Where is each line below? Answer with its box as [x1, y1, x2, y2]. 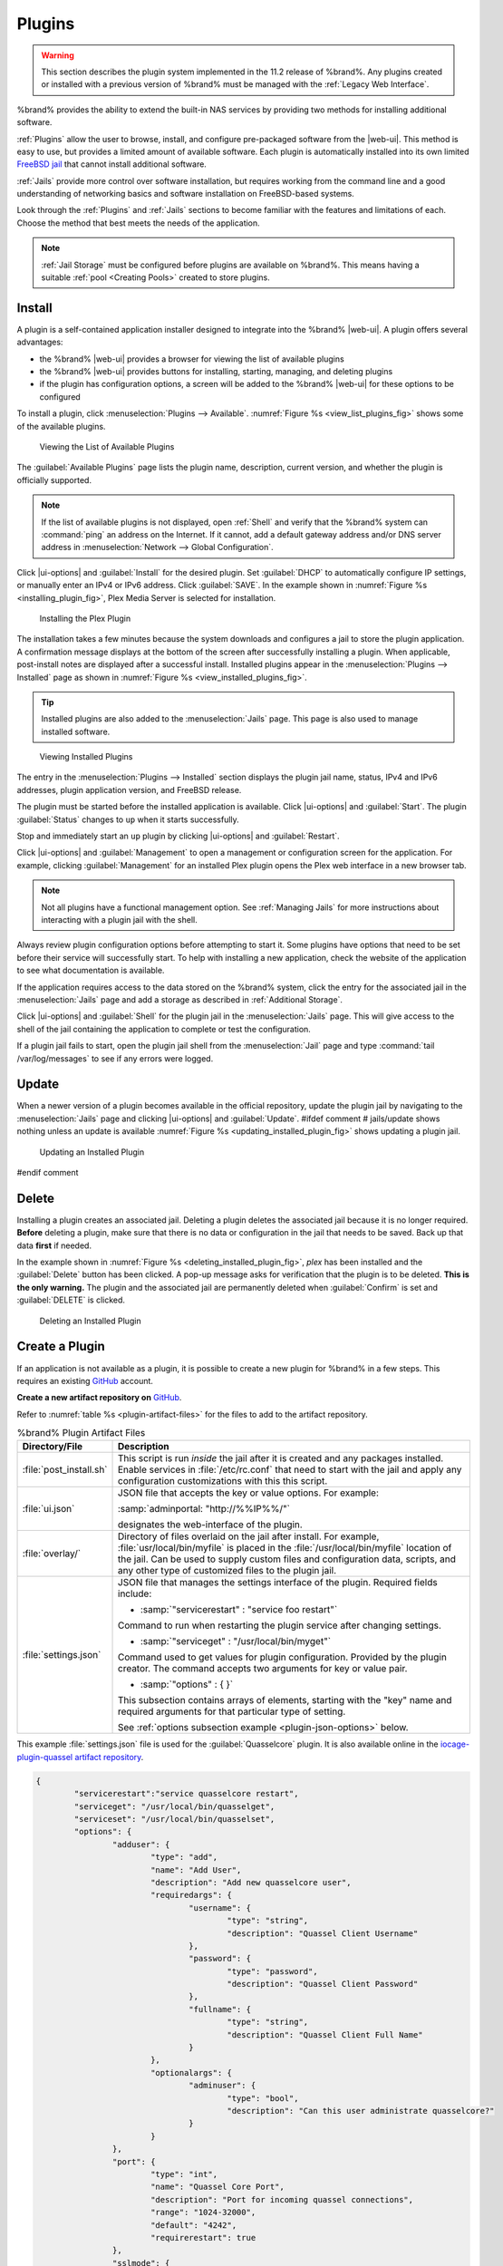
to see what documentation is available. [16, 965, 165, 976]
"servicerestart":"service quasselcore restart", [73, 1788, 299, 1799]
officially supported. [16, 474, 92, 485]
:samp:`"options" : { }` [140, 1678, 234, 1690]
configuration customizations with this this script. [118, 1475, 328, 1487]
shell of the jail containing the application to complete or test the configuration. [16, 1023, 312, 1034]
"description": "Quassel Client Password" [227, 1979, 419, 1990]
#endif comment [16, 1167, 79, 1177]
